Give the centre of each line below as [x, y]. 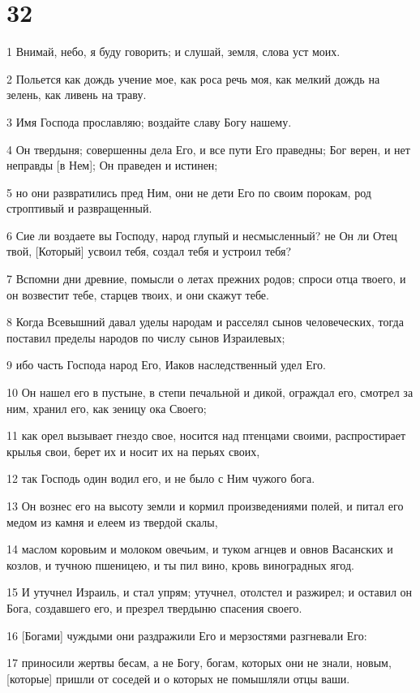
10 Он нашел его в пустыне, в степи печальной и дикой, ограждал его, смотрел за [210, 392]
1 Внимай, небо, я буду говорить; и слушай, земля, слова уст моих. [174, 52]
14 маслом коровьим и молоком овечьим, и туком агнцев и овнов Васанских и [200, 549]
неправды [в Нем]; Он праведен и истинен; [112, 165]
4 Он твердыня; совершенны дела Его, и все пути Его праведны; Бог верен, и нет [208, 149]
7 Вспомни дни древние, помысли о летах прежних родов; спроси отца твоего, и [206, 279]
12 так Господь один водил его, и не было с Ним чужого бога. [161, 478]
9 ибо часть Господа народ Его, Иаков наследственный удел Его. [166, 365]
